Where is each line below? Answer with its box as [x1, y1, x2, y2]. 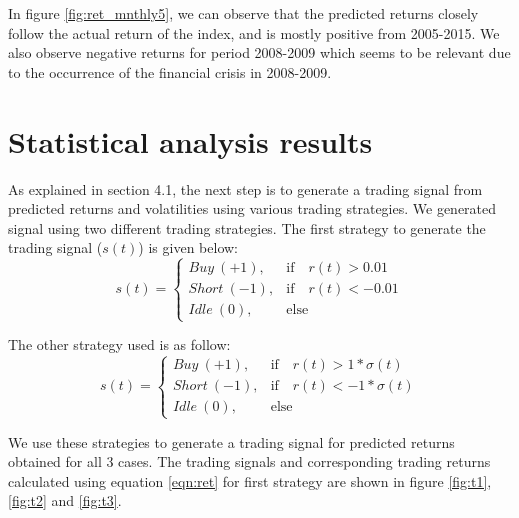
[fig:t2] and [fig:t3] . [8, 490, 122, 511]
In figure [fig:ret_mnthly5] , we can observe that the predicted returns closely [8, 3, 479, 23]
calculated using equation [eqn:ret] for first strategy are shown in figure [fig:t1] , [8, 470, 492, 491]
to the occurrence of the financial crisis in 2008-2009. [8, 61, 332, 82]
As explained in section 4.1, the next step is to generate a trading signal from [8, 178, 483, 199]
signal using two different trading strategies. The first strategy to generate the [8, 217, 486, 238]
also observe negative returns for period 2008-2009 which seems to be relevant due [8, 42, 511, 63]
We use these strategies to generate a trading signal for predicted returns [8, 431, 455, 452]
